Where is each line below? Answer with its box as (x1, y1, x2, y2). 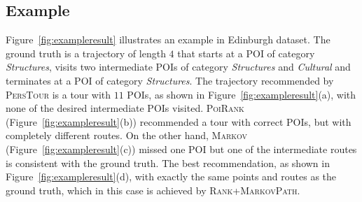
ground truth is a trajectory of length (6, 45, 166, 60)
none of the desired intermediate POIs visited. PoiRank (6, 101, 244, 115)
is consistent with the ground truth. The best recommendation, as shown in (6, 155, 330, 170)
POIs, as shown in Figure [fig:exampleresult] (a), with (127, 87, 356, 101)
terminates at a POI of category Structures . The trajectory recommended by (6, 73, 334, 87)
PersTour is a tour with (6, 87, 111, 101)
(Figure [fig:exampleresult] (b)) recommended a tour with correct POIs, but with (6, 114, 351, 129)
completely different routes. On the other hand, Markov (6, 128, 248, 143)
